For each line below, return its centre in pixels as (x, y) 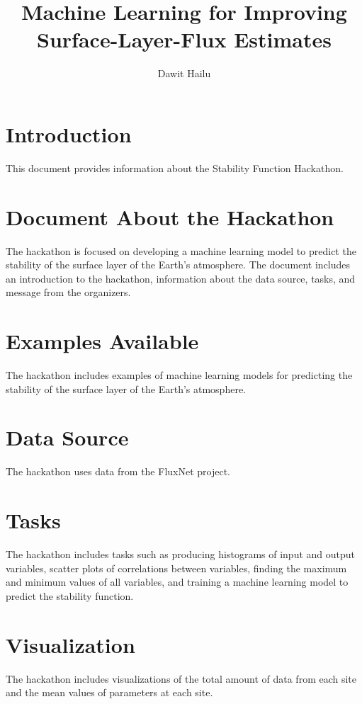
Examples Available (102, 341)
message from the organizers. (68, 292)
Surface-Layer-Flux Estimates (184, 39)
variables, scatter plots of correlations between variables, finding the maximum (176, 568)
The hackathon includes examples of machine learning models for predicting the (179, 375)
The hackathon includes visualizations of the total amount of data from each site (181, 678)
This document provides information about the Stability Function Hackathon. (175, 168)
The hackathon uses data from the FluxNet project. (118, 471)
